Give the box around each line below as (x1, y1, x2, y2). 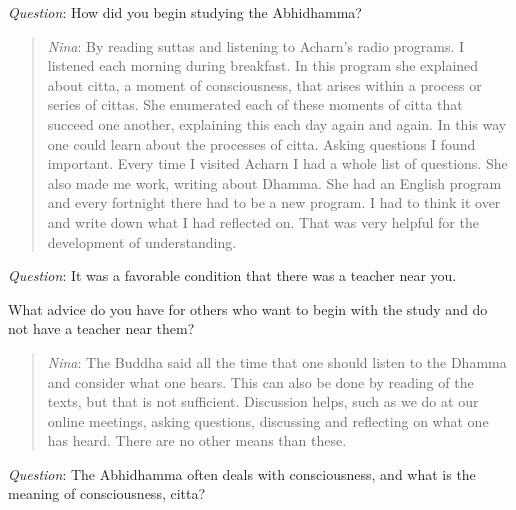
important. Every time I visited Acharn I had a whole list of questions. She (47, 153, 508, 174)
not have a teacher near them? (8, 318, 195, 339)
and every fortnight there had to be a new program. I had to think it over (47, 192, 501, 213)
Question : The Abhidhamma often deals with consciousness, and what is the (8, 463, 476, 484)
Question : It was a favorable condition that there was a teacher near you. (8, 265, 457, 286)
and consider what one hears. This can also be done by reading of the (47, 371, 474, 392)
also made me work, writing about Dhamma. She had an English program (47, 172, 502, 193)
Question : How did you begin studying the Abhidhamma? (8, 2, 362, 22)
